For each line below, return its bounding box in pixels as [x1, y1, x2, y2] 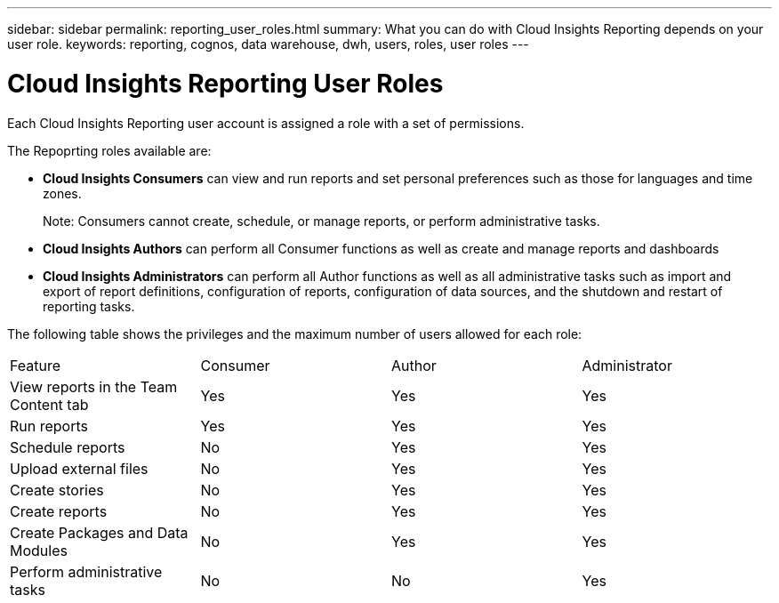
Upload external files [10, 459, 149, 478]
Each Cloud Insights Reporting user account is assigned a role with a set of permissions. [7, 115, 525, 131]
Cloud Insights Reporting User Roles [7, 68, 444, 99]
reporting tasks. [43, 298, 135, 314]
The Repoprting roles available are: [7, 142, 212, 158]
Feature [10, 356, 61, 374]
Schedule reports [10, 438, 125, 456]
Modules [10, 541, 68, 559]
